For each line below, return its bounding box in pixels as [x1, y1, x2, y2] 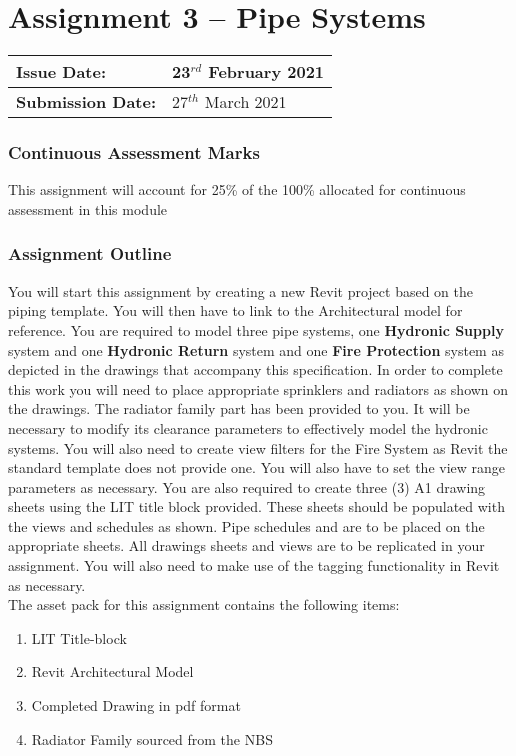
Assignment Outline [8, 241, 172, 266]
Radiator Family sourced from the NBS [31, 728, 273, 749]
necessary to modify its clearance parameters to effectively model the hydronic [8, 417, 488, 438]
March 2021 [204, 90, 287, 114]
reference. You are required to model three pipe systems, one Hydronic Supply [8, 319, 504, 340]
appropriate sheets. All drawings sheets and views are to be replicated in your [8, 535, 485, 556]
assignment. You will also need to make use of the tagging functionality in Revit [8, 555, 500, 576]
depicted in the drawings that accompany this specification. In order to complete [8, 359, 503, 380]
